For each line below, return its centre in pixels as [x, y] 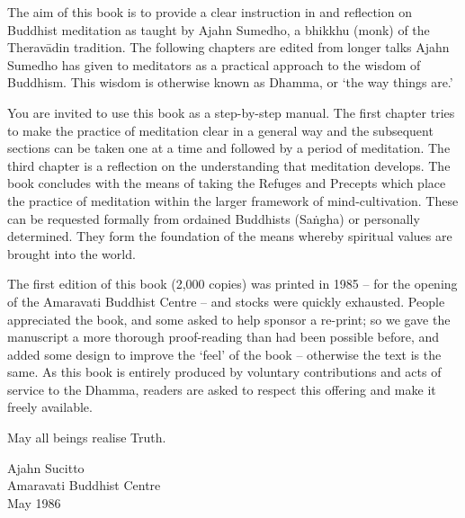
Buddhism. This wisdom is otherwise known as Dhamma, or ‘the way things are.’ [230, 82]
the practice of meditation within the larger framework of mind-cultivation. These [233, 200]
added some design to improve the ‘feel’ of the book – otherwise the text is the [224, 354]
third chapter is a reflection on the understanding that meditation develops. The [229, 165]
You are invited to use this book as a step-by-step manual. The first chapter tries [231, 112]
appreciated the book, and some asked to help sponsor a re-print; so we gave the [229, 319]
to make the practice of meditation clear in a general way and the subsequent [220, 130]
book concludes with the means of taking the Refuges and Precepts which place [227, 183]
